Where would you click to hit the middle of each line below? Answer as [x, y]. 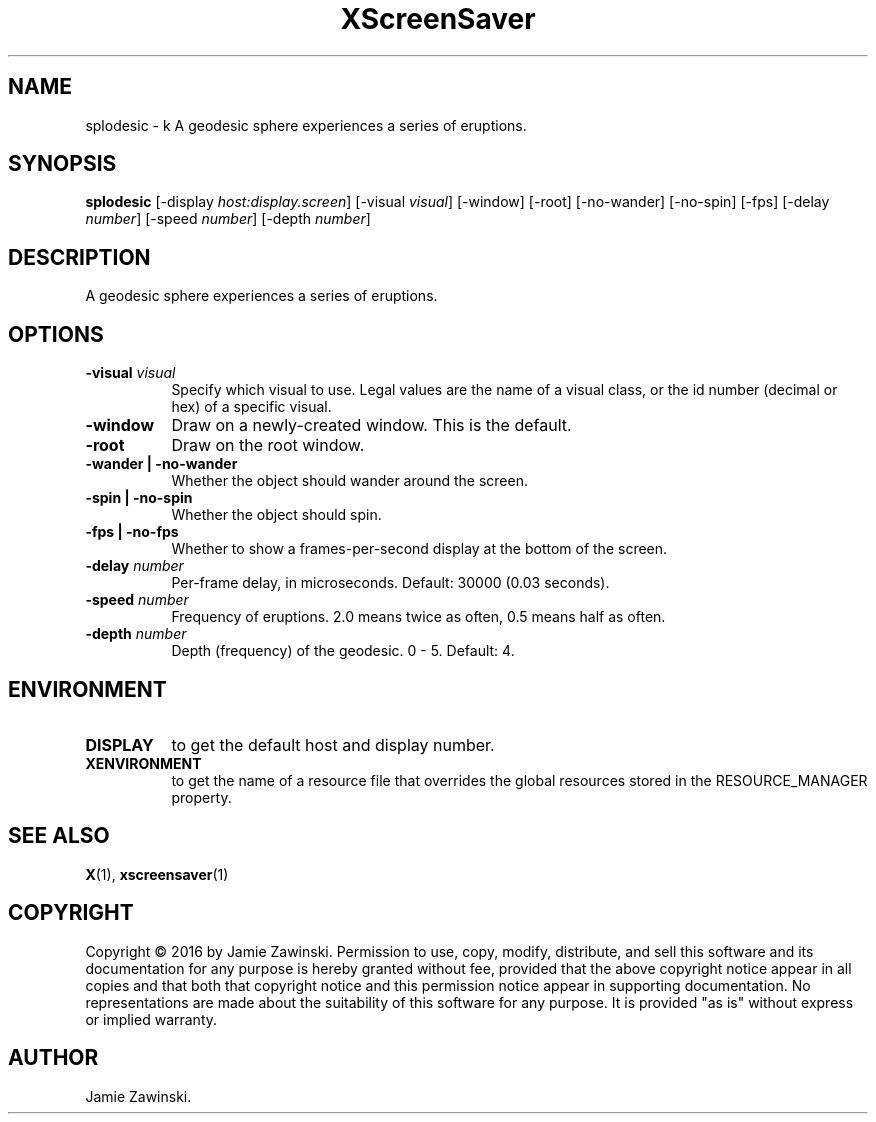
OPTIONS [56, 334]
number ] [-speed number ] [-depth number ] [228, 219]
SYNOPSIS [62, 164]
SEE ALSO [59, 836]
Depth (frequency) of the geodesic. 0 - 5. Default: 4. [343, 651]
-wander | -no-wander [161, 464]
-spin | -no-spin [139, 498]
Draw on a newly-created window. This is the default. [371, 425]
